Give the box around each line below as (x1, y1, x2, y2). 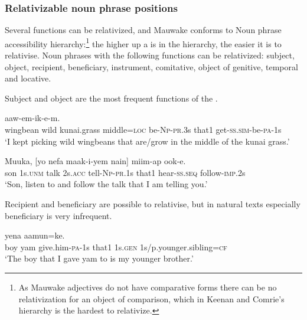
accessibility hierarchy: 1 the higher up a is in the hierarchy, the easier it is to (5, 35, 282, 50)
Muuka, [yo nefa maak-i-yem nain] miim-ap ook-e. (5, 155, 186, 167)
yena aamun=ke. (5, 229, 65, 241)
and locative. (5, 72, 51, 84)
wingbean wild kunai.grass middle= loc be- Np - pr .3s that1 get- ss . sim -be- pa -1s (5, 123, 282, 136)
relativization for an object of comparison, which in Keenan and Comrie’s (18, 292, 285, 305)
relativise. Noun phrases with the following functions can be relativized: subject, (5, 49, 295, 61)
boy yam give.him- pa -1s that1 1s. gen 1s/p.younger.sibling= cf (5, 240, 227, 253)
